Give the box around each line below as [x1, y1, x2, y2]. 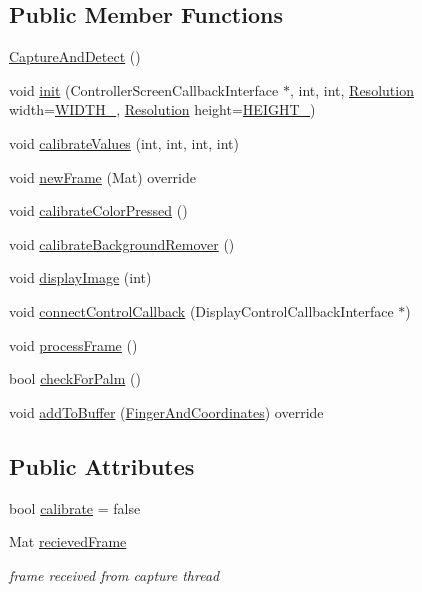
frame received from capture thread [9, 564, 220, 585]
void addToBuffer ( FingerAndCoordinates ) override [9, 401, 324, 422]
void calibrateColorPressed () [9, 200, 188, 221]
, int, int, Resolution [289, 79, 414, 100]
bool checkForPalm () [9, 368, 141, 389]
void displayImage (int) [9, 267, 152, 288]
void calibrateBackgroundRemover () [9, 233, 235, 254]
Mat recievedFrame [9, 531, 127, 552]
